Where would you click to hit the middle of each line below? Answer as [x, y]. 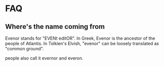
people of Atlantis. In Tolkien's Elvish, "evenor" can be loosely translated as [82, 44]
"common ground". [25, 49]
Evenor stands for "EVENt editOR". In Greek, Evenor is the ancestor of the [80, 38]
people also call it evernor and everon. [44, 58]
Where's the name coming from [55, 27]
